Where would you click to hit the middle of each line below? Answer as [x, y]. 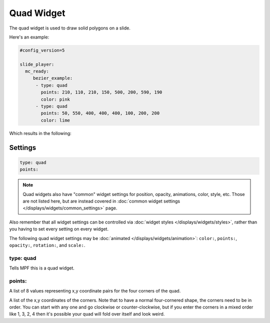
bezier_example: [53, 78]
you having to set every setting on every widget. [59, 229]
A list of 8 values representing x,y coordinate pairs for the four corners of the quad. [95, 291]
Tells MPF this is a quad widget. [42, 268]
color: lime [55, 120]
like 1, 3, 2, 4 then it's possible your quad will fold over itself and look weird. [87, 314]
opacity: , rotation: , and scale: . [47, 245]
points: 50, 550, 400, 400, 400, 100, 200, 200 [100, 113]
